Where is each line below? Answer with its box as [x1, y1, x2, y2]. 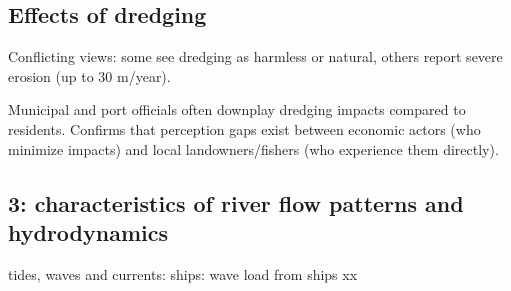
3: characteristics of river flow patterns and [8, 187, 464, 218]
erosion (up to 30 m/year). [8, 65, 171, 86]
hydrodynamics [8, 216, 169, 247]
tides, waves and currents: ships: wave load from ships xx [8, 263, 358, 284]
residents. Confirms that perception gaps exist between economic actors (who [8, 118, 481, 139]
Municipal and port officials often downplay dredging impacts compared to [8, 99, 466, 120]
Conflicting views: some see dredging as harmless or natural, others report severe [8, 46, 503, 67]
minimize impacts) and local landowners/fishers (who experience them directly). [8, 138, 499, 159]
